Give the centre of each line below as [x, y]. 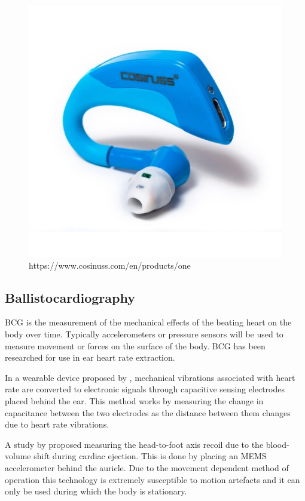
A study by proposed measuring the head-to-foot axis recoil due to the [134, 444]
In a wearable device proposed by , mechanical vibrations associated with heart [150, 377]
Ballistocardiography [70, 297]
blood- [277, 444]
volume [18, 456]
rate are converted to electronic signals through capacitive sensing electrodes [145, 389]
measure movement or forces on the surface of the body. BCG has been [135, 345]
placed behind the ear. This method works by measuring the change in [134, 400]
